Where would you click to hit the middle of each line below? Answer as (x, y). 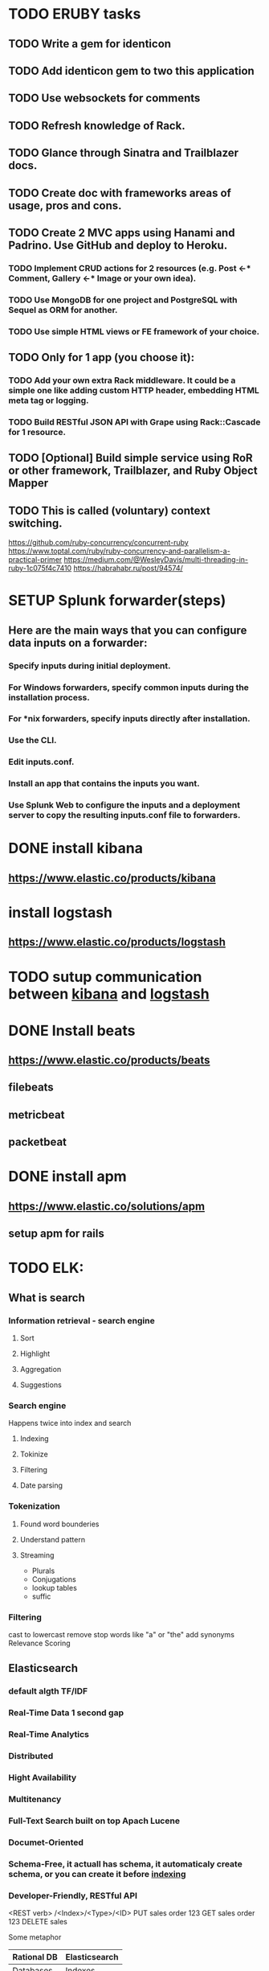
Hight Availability (43, 1777)
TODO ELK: (46, 1268)
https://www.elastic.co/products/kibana (112, 878)
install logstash (61, 912)
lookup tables (55, 1587)
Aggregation (41, 1369)
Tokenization (34, 1506)
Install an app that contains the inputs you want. (104, 783)
